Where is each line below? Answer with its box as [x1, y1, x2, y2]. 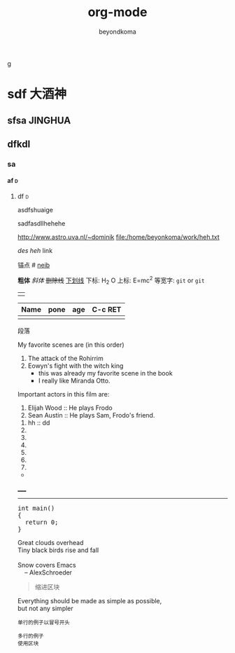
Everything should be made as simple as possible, [17, 597, 162, 605]
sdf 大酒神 [7, 86, 67, 102]
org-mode [87, 4, 148, 20]
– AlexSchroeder [24, 568, 72, 577]
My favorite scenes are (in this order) [17, 341, 124, 349]
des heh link [17, 247, 53, 255]
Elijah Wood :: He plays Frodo [27, 404, 113, 412]
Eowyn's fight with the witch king [27, 362, 124, 370]
